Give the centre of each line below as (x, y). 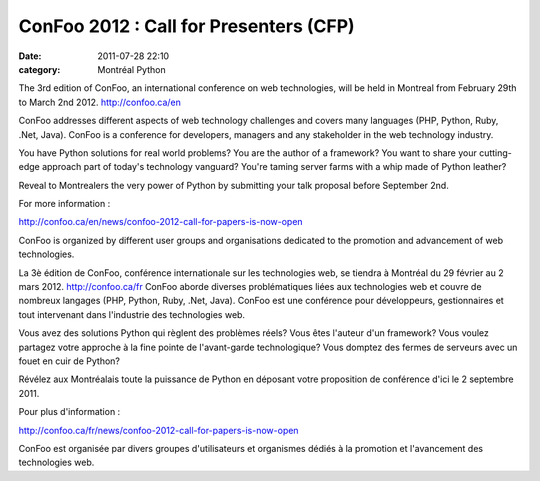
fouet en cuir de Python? (69, 361)
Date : (30, 56)
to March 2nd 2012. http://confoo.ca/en (100, 102)
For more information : (64, 204)
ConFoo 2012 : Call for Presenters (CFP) (186, 26)
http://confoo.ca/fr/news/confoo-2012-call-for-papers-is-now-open (158, 430)
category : (39, 69)
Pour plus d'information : (69, 412)
